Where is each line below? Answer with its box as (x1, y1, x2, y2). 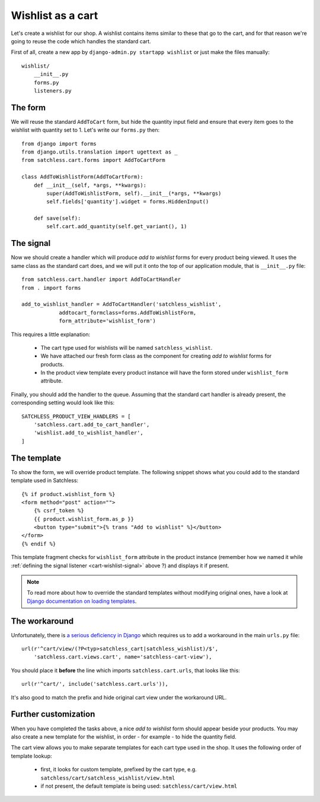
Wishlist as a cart (11, 9, 98, 22)
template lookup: (11, 752, 52, 759)
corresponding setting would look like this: (11, 399, 115, 406)
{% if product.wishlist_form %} (21, 491, 116, 497)
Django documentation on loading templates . (27, 597, 137, 605)
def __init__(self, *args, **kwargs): (33, 181, 147, 188)
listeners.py (33, 87, 72, 94)
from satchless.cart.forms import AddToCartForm (21, 157, 165, 164)
